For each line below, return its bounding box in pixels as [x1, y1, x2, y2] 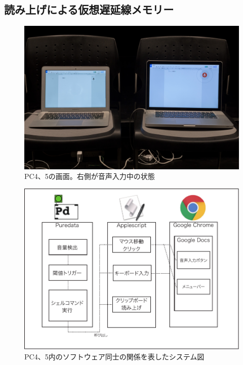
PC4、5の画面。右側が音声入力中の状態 [24, 171, 155, 181]
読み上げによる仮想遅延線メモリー [4, 2, 174, 17]
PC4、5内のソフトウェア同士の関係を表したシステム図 [24, 351, 205, 361]
